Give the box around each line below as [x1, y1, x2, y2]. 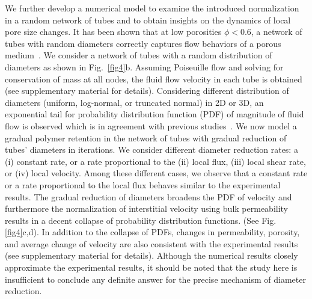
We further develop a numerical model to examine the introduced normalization [5, 2, 299, 14]
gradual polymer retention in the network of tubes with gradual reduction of [5, 131, 287, 144]
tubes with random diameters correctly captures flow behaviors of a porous [5, 37, 281, 49]
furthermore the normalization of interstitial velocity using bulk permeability [5, 202, 289, 215]
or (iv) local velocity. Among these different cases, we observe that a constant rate [5, 167, 308, 179]
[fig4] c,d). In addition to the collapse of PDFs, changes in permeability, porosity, [5, 226, 300, 238]
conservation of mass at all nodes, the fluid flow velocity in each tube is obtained [5, 72, 302, 85]
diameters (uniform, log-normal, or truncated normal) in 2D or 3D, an [5, 96, 264, 108]
